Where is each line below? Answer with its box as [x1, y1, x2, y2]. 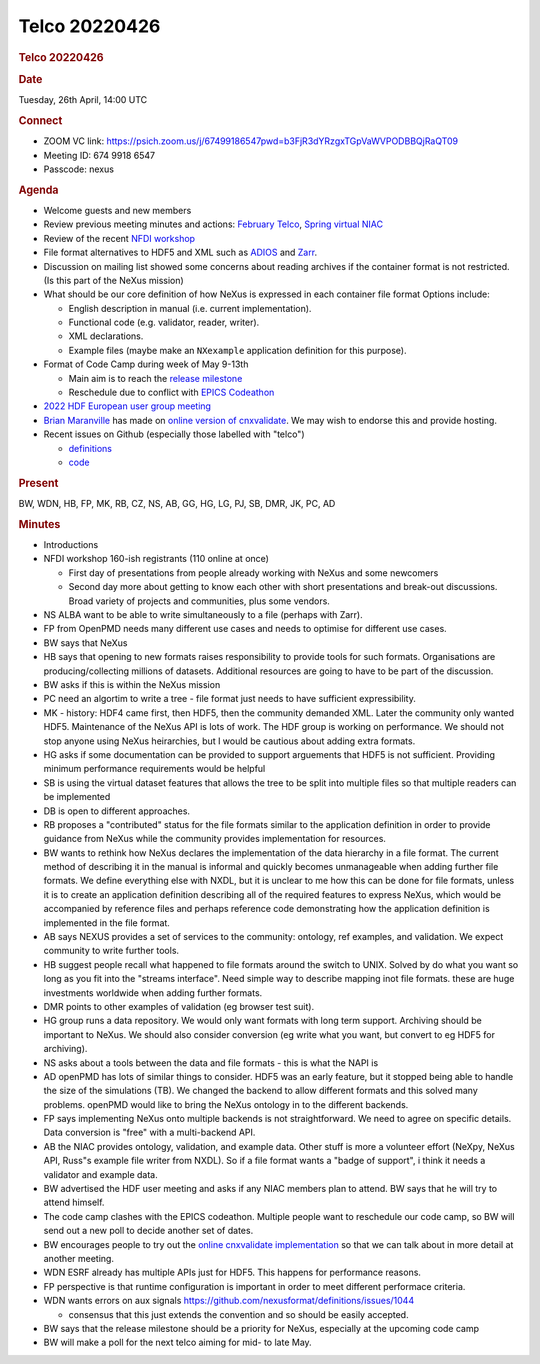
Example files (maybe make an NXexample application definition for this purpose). [68, 344, 407, 356]
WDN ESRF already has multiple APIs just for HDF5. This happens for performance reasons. [43, 1266, 422, 1279]
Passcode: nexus [43, 163, 115, 175]
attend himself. [43, 1196, 105, 1209]
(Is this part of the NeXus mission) [43, 274, 184, 286]
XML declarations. [68, 330, 144, 342]
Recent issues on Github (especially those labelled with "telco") [43, 428, 305, 440]
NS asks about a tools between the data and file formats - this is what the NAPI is [43, 1056, 379, 1069]
